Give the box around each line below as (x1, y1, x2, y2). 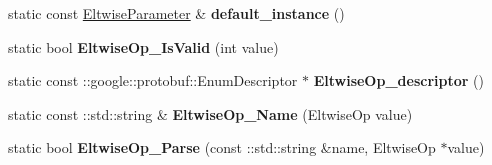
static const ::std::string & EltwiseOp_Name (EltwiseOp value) (8, 103, 413, 124)
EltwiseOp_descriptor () (313, 70, 484, 91)
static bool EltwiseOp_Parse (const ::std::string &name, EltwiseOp (8, 137, 436, 158)
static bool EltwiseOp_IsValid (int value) (8, 36, 279, 57)
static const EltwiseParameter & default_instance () (8, 3, 345, 23)
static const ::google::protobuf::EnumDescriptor (8, 70, 298, 91)
